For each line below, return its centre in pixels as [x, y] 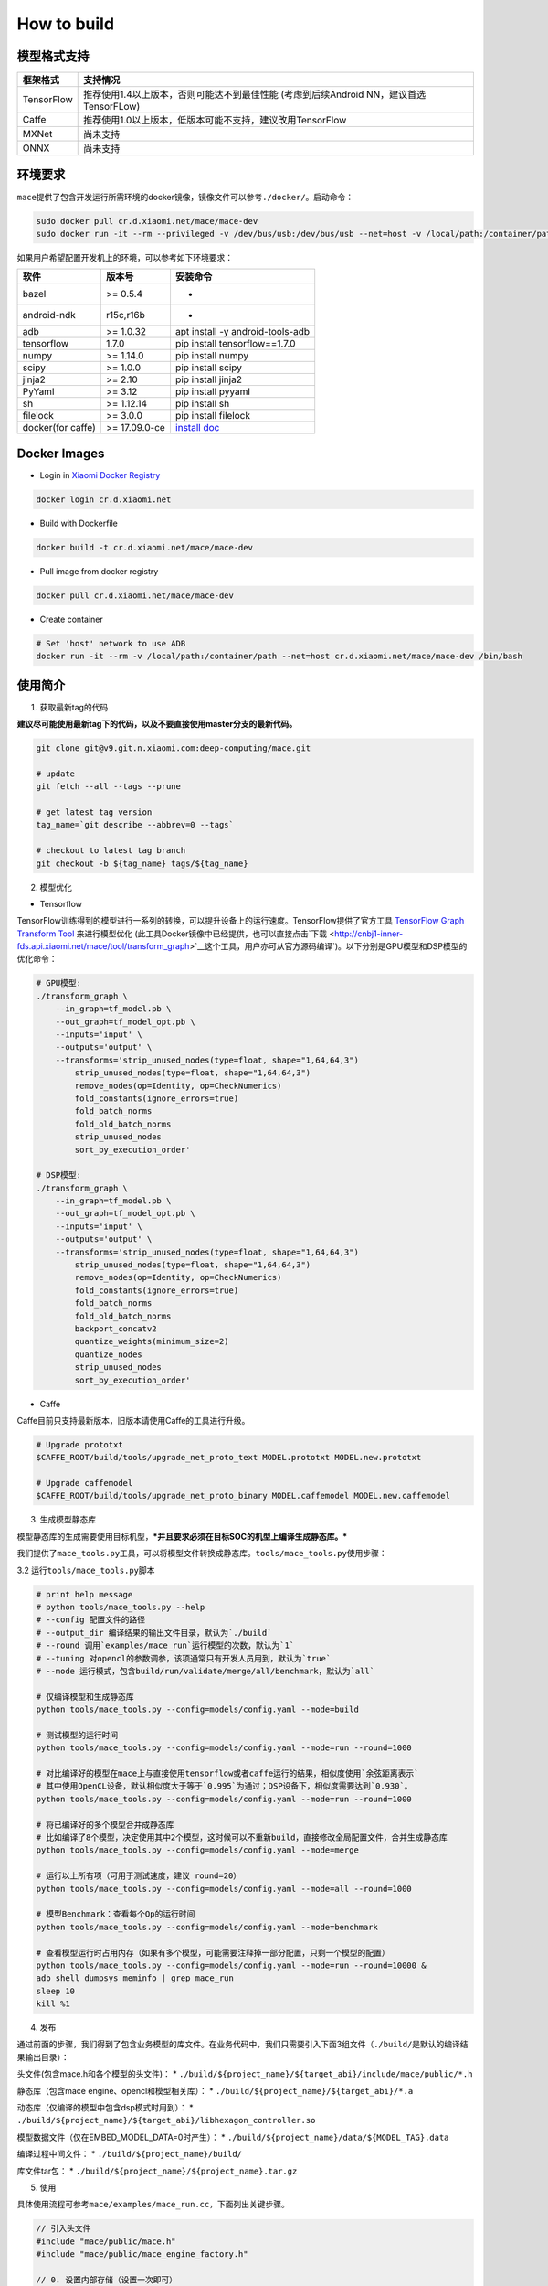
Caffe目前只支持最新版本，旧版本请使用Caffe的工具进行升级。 [133, 1420]
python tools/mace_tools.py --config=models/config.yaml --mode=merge [198, 1850]
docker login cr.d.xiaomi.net [104, 499]
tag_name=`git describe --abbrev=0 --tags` [135, 825]
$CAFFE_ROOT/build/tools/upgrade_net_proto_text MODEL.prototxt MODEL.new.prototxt [229, 1458]
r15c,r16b [125, 315]
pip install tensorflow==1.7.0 [235, 344]
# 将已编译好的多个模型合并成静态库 [105, 1825]
